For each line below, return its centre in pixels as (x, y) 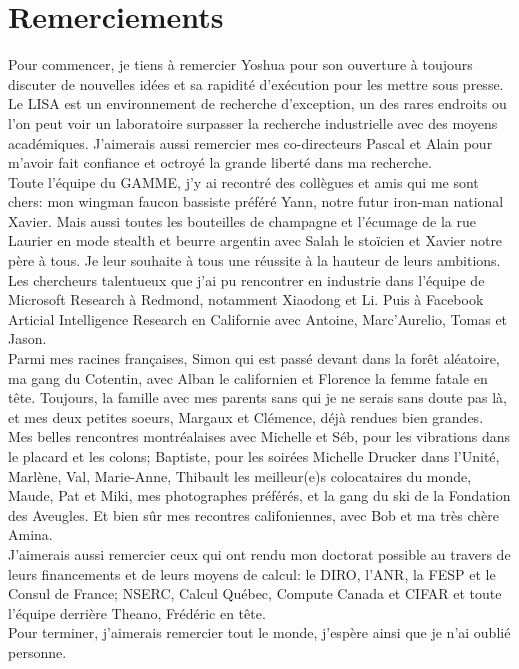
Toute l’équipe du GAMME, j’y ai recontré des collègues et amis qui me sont (243, 181)
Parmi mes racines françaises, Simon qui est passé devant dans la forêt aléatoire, (254, 358)
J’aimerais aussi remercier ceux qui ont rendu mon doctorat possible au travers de (259, 553)
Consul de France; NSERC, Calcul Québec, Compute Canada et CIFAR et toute (255, 593)
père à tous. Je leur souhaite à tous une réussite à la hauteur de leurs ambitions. (254, 260)
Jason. (27, 338)
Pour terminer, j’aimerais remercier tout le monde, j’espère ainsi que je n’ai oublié (259, 632)
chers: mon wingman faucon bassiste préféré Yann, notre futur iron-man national (256, 201)
